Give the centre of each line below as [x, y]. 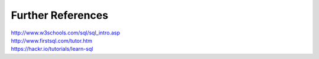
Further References [60, 15]
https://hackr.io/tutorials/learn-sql [52, 49]
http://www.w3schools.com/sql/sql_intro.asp [66, 33]
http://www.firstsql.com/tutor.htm [52, 40]
